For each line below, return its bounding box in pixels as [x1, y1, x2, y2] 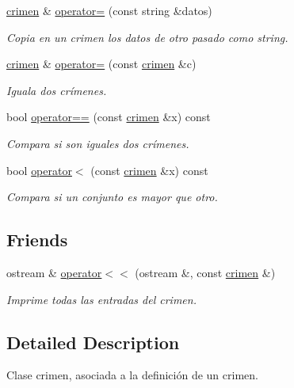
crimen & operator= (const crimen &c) [6, 55, 197, 72]
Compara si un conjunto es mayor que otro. [6, 188, 218, 205]
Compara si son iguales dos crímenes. [6, 135, 189, 151]
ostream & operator [6, 264, 102, 280]
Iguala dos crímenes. [6, 82, 107, 98]
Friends [6, 227, 68, 252]
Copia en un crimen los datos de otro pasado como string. [6, 29, 288, 45]
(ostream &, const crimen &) [135, 264, 276, 280]
